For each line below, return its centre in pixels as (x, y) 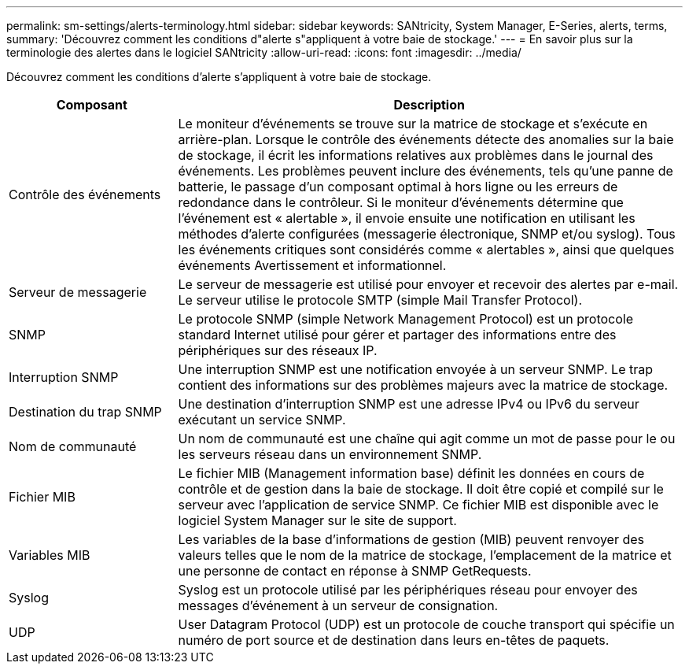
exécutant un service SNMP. (262, 420)
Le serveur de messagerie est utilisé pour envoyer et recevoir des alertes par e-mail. (428, 284)
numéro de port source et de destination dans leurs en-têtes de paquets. (394, 640)
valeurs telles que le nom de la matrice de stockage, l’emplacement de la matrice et (425, 555)
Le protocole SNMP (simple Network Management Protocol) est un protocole (406, 319)
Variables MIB (50, 555)
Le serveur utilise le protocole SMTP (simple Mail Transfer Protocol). (380, 300)
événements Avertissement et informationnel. (312, 265)
